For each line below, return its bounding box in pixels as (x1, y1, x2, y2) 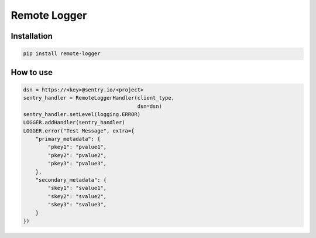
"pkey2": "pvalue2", (47, 152, 107, 158)
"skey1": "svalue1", (47, 185, 107, 192)
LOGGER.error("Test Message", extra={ (23, 127, 135, 134)
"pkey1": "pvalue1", (47, 144, 107, 151)
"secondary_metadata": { (35, 176, 107, 183)
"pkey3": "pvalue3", (47, 160, 107, 167)
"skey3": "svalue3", (47, 201, 107, 208)
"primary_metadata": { (35, 135, 101, 142)
